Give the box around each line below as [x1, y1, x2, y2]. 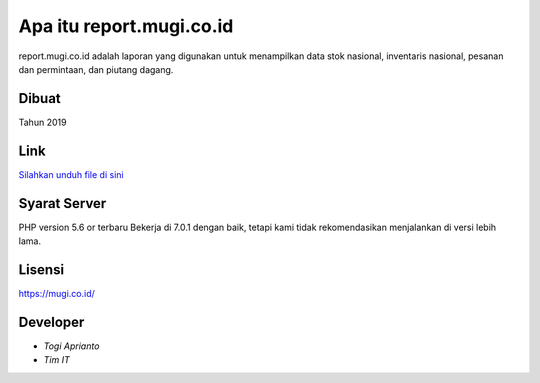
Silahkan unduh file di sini [18, 168, 124, 180]
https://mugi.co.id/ [18, 287, 95, 299]
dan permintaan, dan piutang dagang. [18, 63, 174, 75]
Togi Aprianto [43, 340, 100, 352]
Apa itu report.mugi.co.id [18, 15, 234, 37]
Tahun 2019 [18, 116, 67, 128]
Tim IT [43, 354, 70, 366]
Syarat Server [18, 195, 107, 212]
